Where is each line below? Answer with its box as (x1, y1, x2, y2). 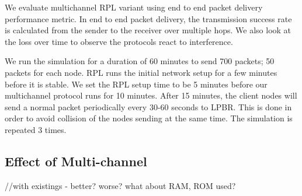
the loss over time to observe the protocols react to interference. (5, 35, 233, 47)
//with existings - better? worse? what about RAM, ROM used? (5, 179, 236, 191)
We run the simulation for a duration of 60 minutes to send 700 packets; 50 (5, 55, 275, 67)
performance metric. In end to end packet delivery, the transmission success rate (5, 12, 292, 24)
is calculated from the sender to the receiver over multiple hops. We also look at (5, 24, 291, 36)
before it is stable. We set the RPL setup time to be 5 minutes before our (5, 78, 268, 90)
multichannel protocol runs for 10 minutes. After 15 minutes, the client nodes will (5, 89, 297, 101)
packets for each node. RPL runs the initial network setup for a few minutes (5, 66, 277, 78)
